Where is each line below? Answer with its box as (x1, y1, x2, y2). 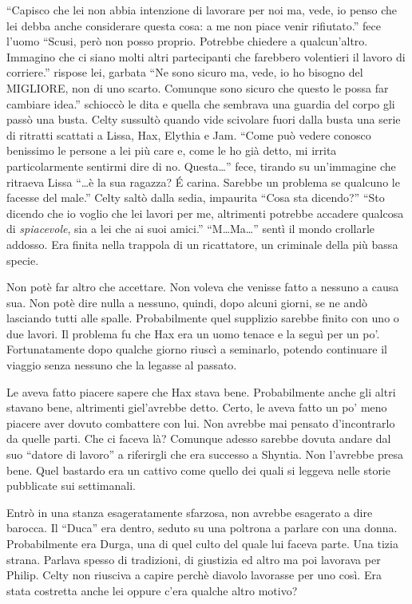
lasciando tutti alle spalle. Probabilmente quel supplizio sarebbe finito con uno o (6, 310, 399, 326)
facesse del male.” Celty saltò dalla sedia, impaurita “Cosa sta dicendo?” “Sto (6, 189, 385, 206)
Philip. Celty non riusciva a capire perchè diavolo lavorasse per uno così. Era (6, 566, 382, 583)
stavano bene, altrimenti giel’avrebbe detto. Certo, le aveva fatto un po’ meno (6, 399, 387, 416)
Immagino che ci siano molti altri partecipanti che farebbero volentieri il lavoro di (6, 48, 406, 65)
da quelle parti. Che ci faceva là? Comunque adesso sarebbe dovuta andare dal (6, 430, 391, 447)
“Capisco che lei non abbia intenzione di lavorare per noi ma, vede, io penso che (6, 2, 398, 18)
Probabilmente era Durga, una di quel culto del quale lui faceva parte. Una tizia (6, 535, 398, 551)
